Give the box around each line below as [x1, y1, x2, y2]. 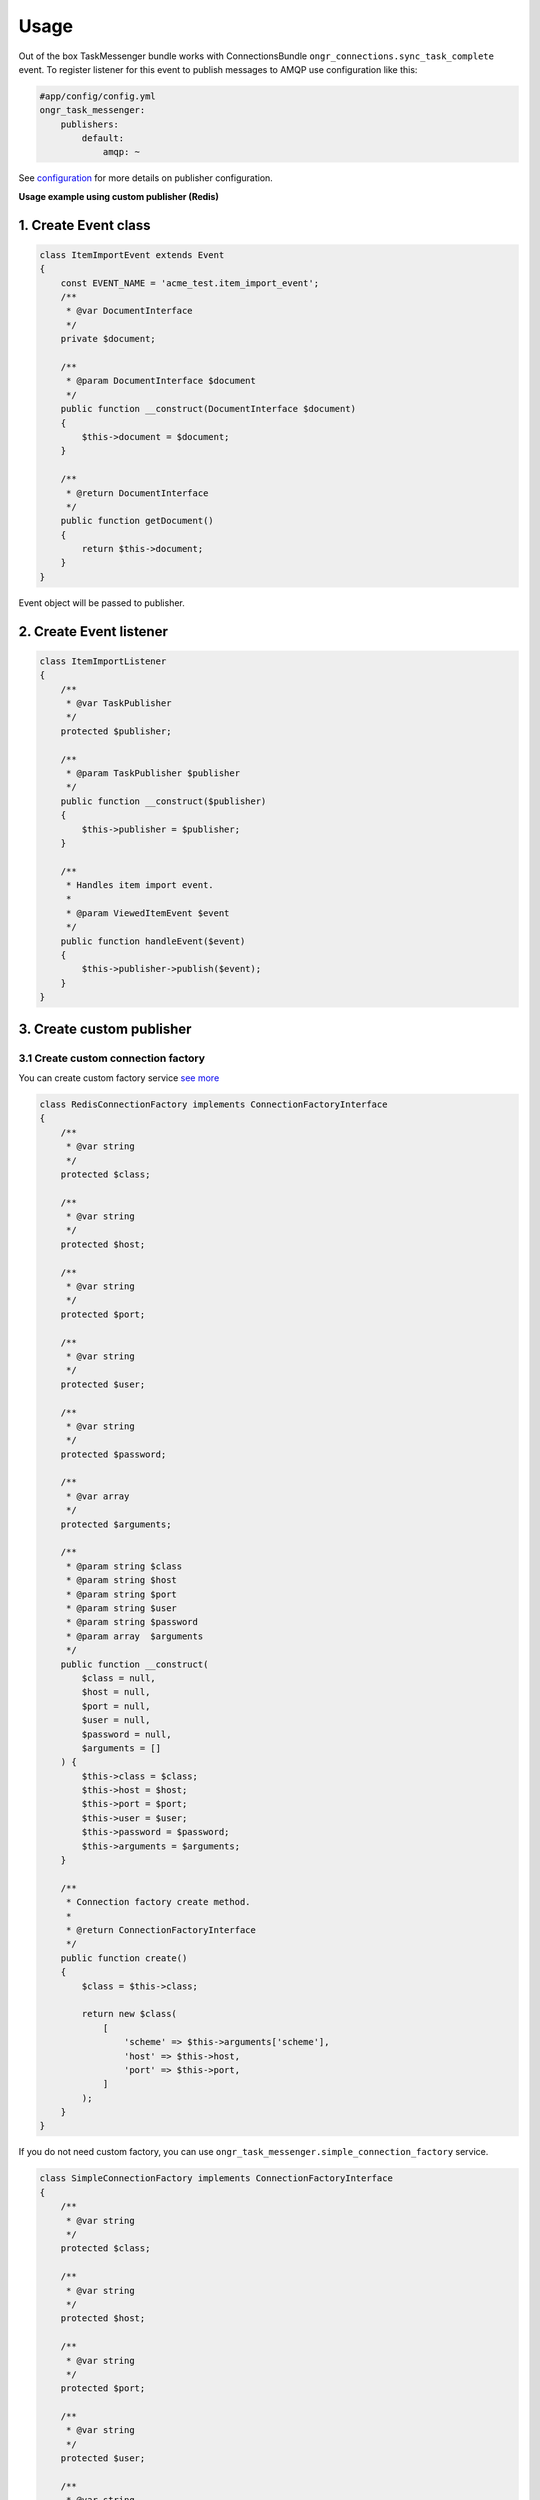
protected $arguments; [60, 1518, 172, 1530]
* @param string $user [65, 1603, 177, 1614]
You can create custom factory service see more [18, 1071, 220, 1084]
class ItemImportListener [39, 655, 167, 667]
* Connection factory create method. [65, 1896, 251, 1908]
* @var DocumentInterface [65, 305, 194, 317]
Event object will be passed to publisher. [18, 596, 185, 609]
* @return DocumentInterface [65, 487, 209, 499]
